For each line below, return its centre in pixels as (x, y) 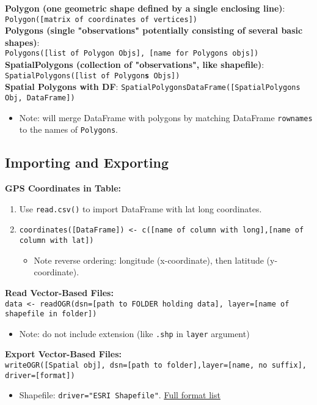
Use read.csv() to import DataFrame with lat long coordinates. (140, 208)
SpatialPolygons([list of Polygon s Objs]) (93, 76)
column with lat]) (56, 241)
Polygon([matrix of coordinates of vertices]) (101, 19)
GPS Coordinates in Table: (63, 188)
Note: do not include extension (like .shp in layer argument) (134, 333)
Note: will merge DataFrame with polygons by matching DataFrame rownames (166, 117)
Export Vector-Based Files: (64, 354)
